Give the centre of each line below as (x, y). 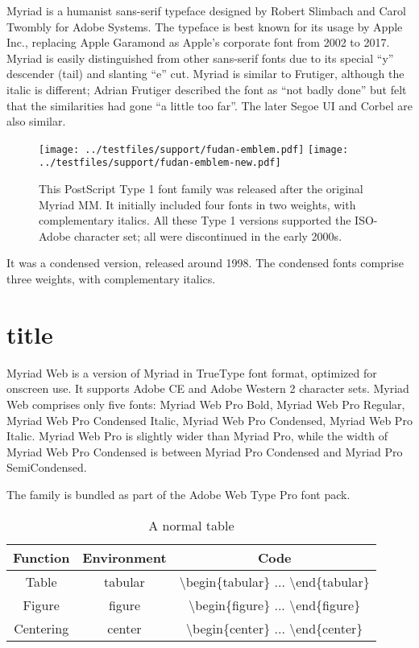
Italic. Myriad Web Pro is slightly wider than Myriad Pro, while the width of (197, 436)
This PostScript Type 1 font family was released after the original (201, 189)
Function (41, 557)
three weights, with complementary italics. (111, 279)
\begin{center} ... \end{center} (275, 628)
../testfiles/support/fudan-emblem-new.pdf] (160, 163)
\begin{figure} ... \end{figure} (275, 605)
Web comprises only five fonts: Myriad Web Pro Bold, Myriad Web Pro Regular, (206, 404)
